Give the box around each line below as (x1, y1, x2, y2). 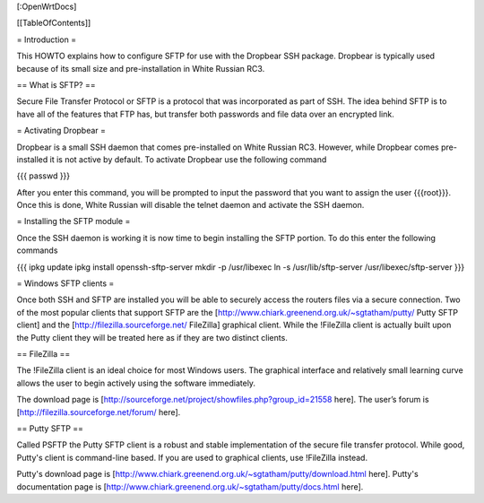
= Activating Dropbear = (16, 126, 107, 136)
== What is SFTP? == (16, 79, 96, 90)
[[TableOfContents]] (16, 18, 91, 29)
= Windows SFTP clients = (16, 278, 115, 289)
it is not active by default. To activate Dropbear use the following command (49, 153, 327, 165)
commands (16, 245, 58, 256)
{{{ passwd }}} (16, 170, 71, 181)
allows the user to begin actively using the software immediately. (16, 377, 255, 388)
